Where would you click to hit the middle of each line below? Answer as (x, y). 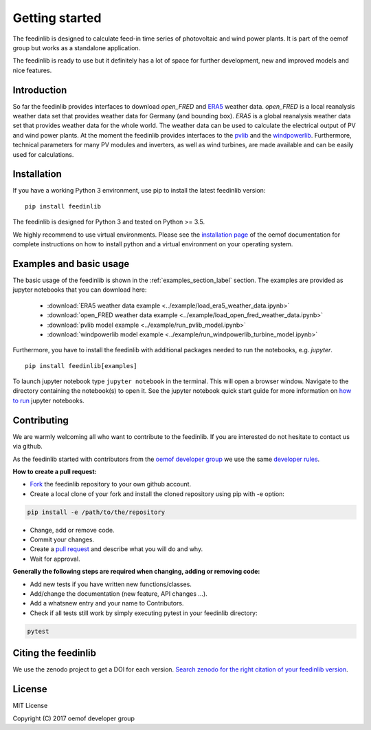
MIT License (30, 706)
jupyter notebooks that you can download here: (80, 290)
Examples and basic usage (71, 264)
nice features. (32, 70)
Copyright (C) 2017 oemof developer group (74, 718)
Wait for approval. (55, 559)
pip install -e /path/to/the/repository (96, 512)
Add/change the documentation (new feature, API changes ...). (119, 594)
